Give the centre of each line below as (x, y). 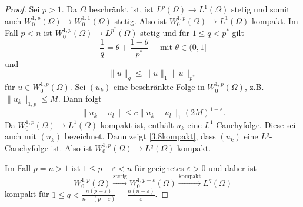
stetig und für (165, 33)
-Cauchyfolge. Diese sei (254, 124)
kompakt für (27, 194)
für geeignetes (159, 167)
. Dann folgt (80, 98)
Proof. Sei (22, 9)
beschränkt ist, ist (121, 9)
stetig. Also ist (140, 20)
